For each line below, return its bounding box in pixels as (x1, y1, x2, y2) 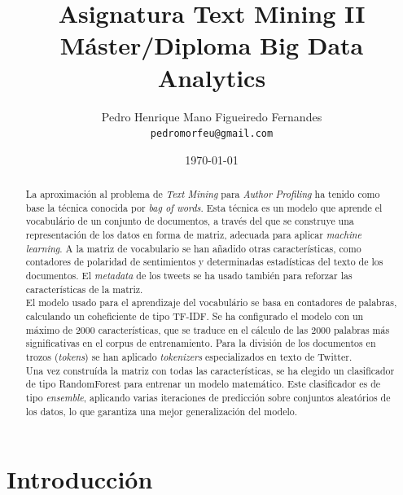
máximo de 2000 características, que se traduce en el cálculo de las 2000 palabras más (25, 322, 390, 336)
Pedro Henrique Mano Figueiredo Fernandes (101, 107, 322, 125)
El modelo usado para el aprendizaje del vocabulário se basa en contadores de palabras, (25, 296, 397, 309)
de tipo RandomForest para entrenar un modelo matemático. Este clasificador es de (25, 377, 381, 391)
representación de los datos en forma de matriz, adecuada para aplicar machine (25, 228, 361, 242)
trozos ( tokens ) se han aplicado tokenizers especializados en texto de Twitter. (25, 350, 353, 364)
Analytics (157, 60, 266, 94)
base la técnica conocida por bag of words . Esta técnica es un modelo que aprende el (25, 200, 383, 214)
